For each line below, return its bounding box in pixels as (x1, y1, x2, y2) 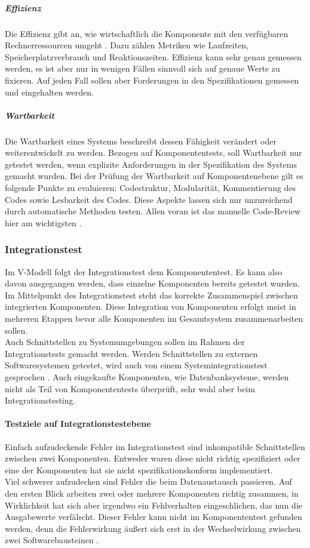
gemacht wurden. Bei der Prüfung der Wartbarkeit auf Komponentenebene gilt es (5, 170, 303, 182)
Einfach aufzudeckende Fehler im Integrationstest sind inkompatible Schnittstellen (5, 440, 305, 452)
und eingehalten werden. (5, 85, 94, 98)
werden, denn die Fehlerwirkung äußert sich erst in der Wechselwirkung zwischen (5, 522, 301, 534)
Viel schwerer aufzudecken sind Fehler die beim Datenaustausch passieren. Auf (5, 475, 292, 488)
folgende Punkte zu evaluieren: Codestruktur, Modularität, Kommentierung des (5, 181, 296, 194)
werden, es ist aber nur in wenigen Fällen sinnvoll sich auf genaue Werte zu (5, 62, 280, 75)
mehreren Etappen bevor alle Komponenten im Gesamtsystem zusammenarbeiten (5, 312, 303, 325)
